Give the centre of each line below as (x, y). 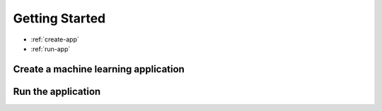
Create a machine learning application (99, 69)
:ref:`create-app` (55, 39)
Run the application (57, 91)
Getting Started (59, 18)
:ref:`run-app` (51, 48)
